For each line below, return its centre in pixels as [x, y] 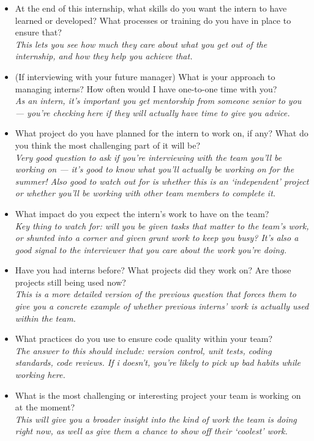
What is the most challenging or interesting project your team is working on [158, 395]
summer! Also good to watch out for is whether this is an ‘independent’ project [162, 181]
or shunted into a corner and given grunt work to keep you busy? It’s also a [157, 238]
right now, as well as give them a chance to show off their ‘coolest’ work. [151, 431]
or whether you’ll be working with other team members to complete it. [145, 193]
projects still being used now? [70, 282]
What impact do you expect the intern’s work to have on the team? [142, 213]
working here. [40, 375]
